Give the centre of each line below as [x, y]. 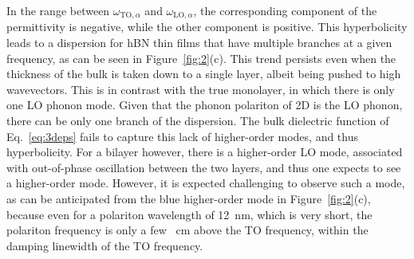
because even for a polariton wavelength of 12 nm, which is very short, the [189, 214]
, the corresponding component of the [285, 10]
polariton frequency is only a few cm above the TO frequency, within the [187, 230]
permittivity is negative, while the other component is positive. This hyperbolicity [207, 27]
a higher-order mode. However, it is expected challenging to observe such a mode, [206, 183]
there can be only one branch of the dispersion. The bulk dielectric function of [198, 121]
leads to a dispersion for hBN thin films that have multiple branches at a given [199, 43]
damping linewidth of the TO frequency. [105, 245]
